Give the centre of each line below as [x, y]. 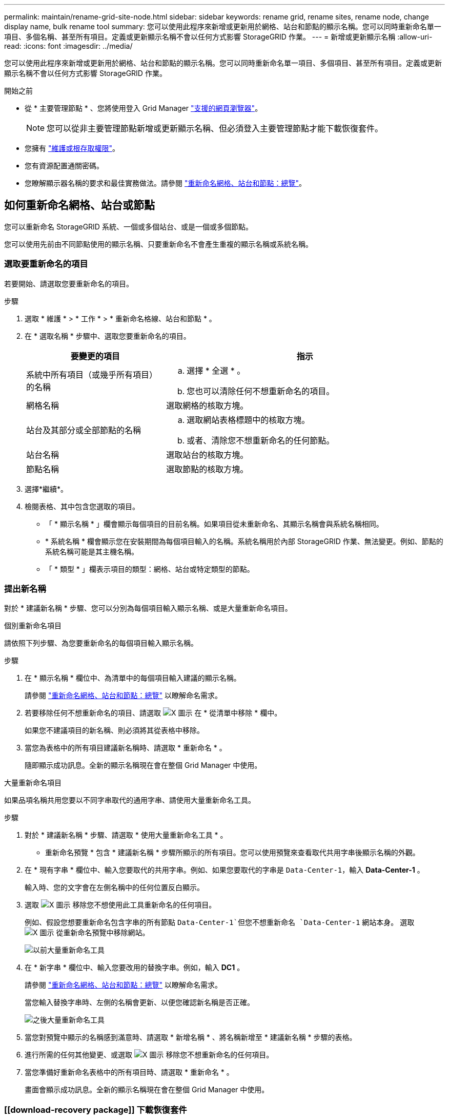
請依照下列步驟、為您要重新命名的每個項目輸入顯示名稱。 [101, 643]
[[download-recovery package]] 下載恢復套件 [96, 1110]
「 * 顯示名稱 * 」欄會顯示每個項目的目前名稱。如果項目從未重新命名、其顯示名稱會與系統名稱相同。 [214, 524]
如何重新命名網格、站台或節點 [79, 205]
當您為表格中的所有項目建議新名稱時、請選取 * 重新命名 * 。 [126, 748]
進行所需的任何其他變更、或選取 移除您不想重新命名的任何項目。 [149, 1055]
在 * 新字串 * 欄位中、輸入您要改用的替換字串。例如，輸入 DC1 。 [135, 968]
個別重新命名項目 [33, 626]
